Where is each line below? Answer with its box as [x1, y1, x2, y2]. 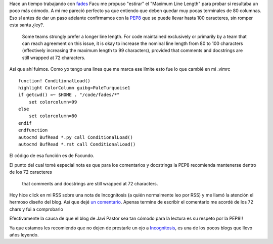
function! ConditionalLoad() [18, 78, 90, 83]
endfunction [18, 127, 48, 133]
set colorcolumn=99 [28, 99, 77, 105]
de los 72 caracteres [9, 169, 53, 175]
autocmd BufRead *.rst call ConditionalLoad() [18, 141, 136, 148]
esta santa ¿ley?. [9, 22, 44, 28]
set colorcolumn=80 [28, 113, 77, 119]
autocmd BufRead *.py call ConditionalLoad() [18, 134, 133, 140]
